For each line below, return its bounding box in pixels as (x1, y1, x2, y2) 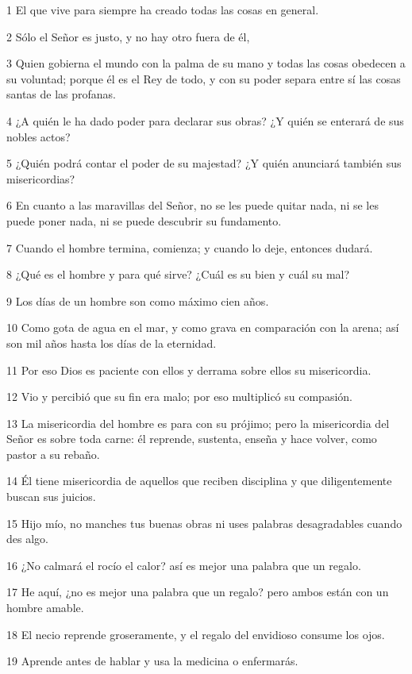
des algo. (6, 530, 48, 547)
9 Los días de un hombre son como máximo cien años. (6, 292, 269, 309)
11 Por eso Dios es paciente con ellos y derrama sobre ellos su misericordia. (6, 361, 372, 378)
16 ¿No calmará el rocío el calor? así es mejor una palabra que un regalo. (6, 557, 361, 573)
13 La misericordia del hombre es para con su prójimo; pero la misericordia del (6, 414, 390, 431)
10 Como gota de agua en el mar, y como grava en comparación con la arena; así (6, 319, 399, 336)
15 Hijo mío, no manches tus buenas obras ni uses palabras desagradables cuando (6, 514, 402, 531)
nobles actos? (6, 128, 71, 144)
